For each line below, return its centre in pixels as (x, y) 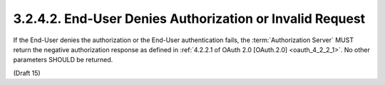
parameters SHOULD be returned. (63, 60)
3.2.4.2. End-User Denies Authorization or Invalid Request (189, 19)
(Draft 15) (27, 73)
